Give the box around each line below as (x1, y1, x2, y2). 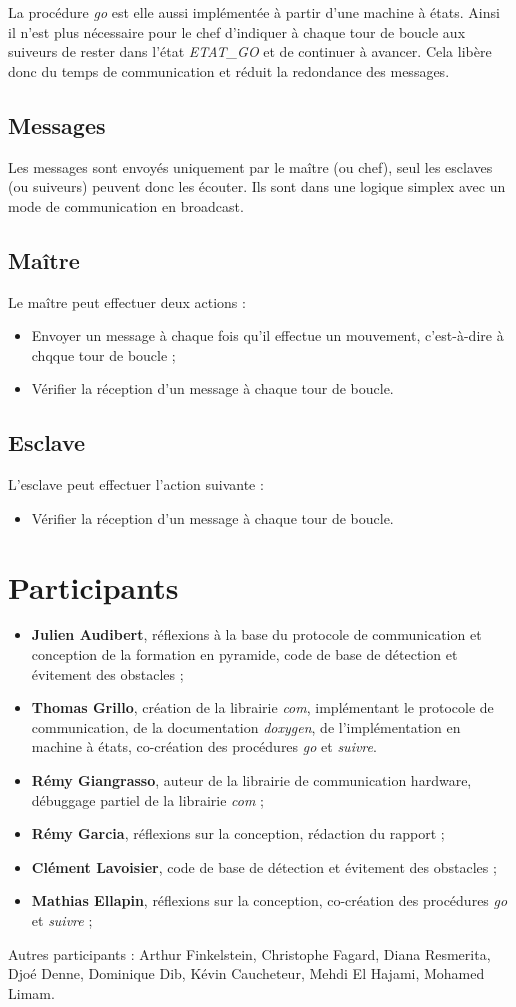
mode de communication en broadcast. (8, 195, 244, 216)
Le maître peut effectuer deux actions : (8, 291, 246, 312)
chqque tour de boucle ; (31, 344, 176, 365)
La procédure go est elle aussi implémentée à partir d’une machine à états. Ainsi (8, 2, 500, 22)
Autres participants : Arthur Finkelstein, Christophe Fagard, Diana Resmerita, (8, 943, 491, 964)
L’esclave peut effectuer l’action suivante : (8, 474, 264, 495)
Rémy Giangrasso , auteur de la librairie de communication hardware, (31, 770, 472, 791)
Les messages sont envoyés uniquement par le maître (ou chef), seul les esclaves (8, 156, 493, 177)
